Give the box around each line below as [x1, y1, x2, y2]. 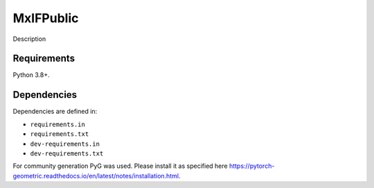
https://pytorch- [229, 162, 275, 170]
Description [12, 35, 46, 43]
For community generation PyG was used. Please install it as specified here [12, 162, 228, 170]
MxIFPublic [12, 10, 79, 26]
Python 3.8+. [12, 71, 50, 79]
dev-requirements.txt [30, 149, 104, 157]
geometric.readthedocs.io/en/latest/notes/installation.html [12, 171, 179, 180]
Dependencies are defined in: [12, 108, 98, 116]
